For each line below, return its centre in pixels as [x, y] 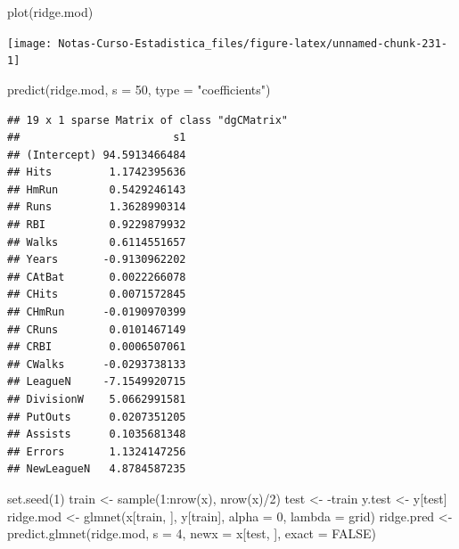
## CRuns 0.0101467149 [97, 329]
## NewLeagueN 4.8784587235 [97, 469]
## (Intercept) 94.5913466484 [97, 155]
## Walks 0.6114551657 [97, 242]
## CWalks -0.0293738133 [97, 364]
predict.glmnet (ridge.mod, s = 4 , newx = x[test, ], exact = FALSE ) [192, 533]
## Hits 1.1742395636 [97, 172]
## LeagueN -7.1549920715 [97, 382]
